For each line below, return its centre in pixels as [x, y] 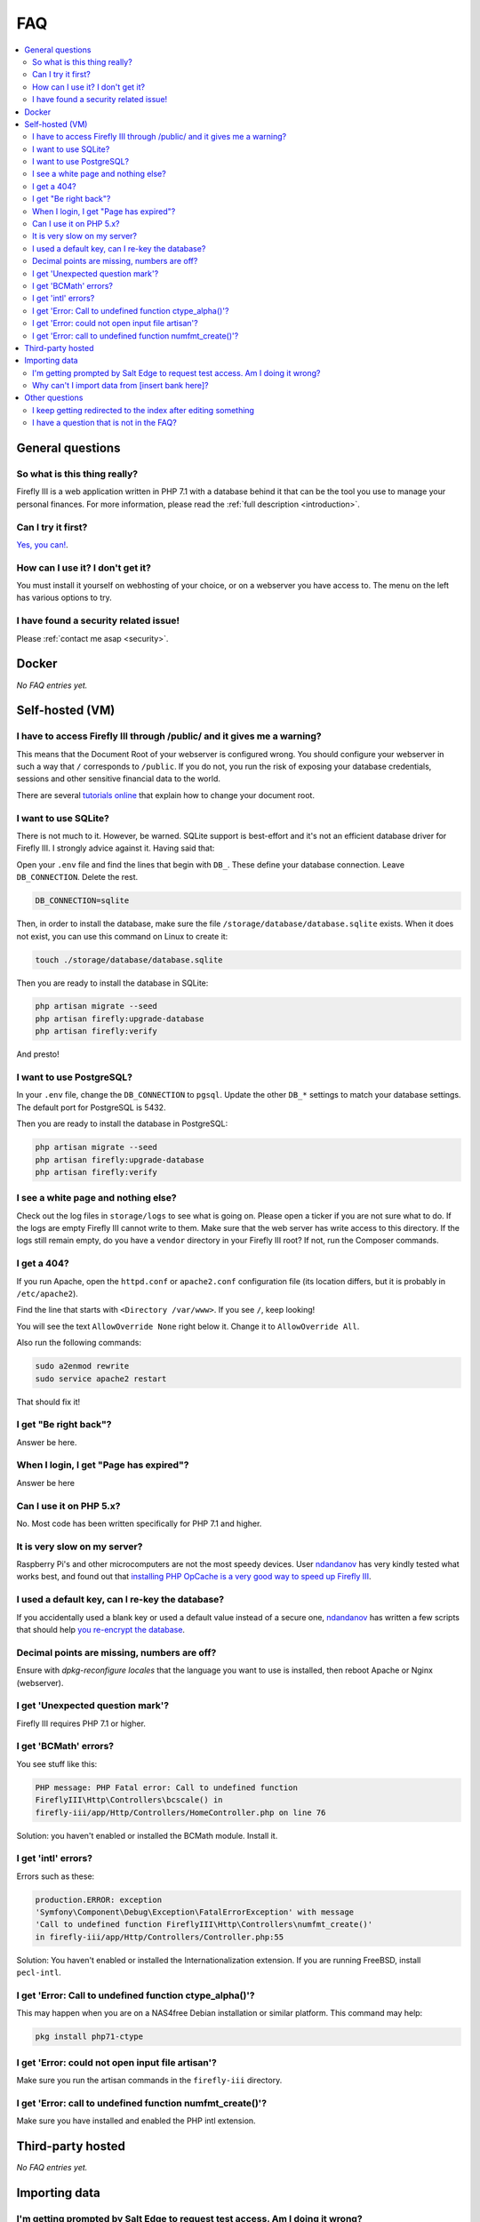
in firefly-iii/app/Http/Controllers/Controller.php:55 [160, 1937]
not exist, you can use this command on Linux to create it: [122, 936]
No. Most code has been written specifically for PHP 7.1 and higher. [139, 1523]
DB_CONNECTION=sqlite [82, 901]
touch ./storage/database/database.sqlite [129, 959]
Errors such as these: [56, 1876]
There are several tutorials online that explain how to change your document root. [166, 795]
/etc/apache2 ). [48, 1293]
